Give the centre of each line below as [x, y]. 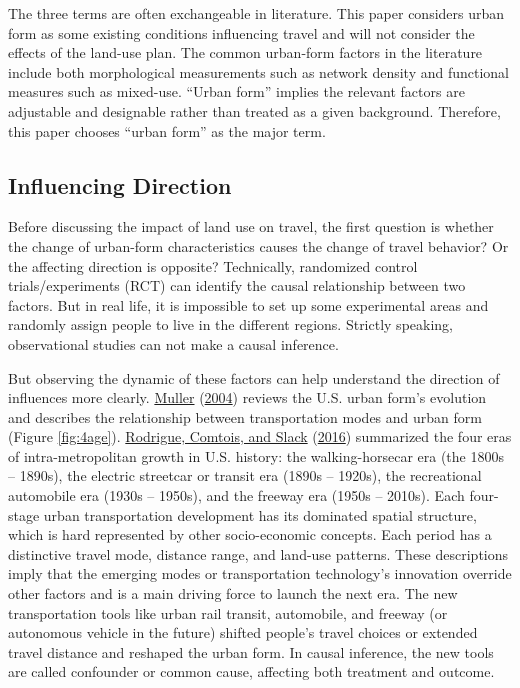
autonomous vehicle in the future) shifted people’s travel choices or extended [243, 632]
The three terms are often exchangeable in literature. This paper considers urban [256, 13]
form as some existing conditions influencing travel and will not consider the [241, 32]
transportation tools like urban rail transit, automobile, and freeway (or [228, 612]
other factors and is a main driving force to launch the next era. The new [233, 593]
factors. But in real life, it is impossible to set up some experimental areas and [248, 304]
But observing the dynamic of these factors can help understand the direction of [254, 377]
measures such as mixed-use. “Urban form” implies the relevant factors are [236, 91]
